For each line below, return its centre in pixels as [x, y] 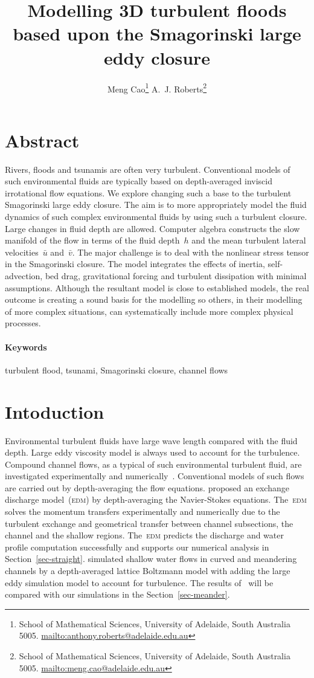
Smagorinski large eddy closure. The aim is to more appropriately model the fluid [156, 205]
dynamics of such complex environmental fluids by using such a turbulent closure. [156, 217]
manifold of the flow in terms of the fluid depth [92, 240]
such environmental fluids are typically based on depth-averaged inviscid [139, 181]
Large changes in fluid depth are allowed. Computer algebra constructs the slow [152, 228]
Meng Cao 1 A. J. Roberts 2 [157, 88]
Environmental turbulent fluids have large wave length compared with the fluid [151, 440]
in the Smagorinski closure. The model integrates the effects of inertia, [135, 264]
